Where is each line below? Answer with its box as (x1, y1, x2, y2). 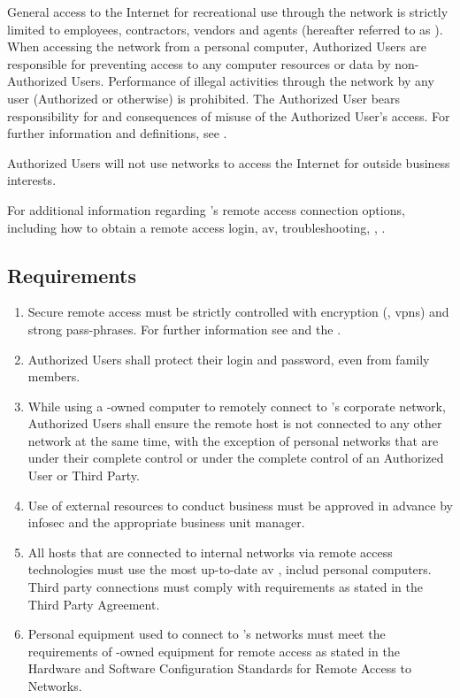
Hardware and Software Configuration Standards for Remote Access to (27, 659, 411, 678)
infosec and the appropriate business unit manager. (27, 513, 305, 532)
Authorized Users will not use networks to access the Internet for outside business (7, 153, 450, 172)
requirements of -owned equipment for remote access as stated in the (27, 641, 400, 660)
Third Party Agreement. (27, 594, 160, 613)
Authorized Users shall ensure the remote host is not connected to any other (27, 414, 442, 433)
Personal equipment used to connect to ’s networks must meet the (27, 625, 386, 643)
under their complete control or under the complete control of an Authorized (27, 449, 444, 467)
